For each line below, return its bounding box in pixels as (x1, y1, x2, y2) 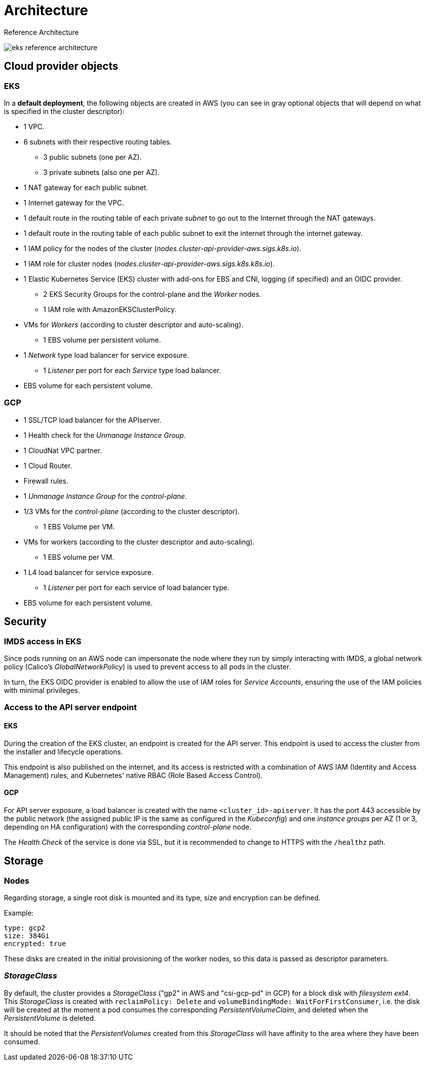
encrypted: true (4, 939, 66, 948)
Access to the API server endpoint (4, 702, 137, 713)
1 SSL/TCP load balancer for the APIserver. (24, 415, 161, 424)
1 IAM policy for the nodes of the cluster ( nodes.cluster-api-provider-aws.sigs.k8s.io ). (24, 244, 301, 253)
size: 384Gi (4, 931, 50, 940)
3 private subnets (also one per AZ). (43, 168, 160, 176)
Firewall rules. (24, 476, 69, 485)
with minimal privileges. (4, 686, 80, 694)
